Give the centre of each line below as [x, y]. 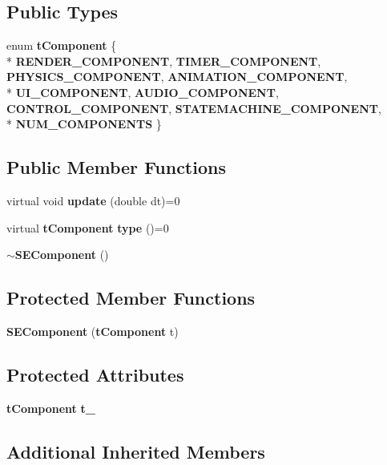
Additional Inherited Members [136, 451]
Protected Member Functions [131, 298]
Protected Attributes [95, 374]
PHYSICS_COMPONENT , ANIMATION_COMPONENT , [177, 77]
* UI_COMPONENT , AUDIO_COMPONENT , [143, 92]
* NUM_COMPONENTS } [84, 124]
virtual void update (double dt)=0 [93, 200]
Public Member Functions [116, 167]
